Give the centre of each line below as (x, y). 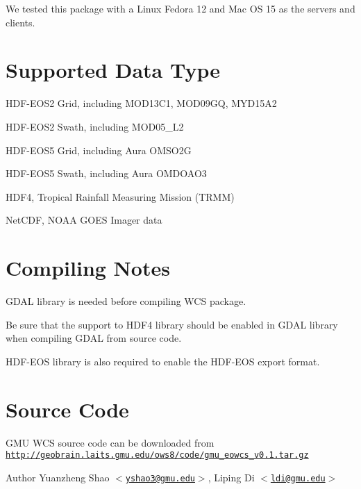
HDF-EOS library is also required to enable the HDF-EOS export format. (163, 361)
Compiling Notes (88, 268)
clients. (20, 22)
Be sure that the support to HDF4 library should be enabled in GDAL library (172, 324)
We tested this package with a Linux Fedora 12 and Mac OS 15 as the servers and (180, 8)
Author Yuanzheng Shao (58, 477)
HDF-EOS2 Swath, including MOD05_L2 (95, 126)
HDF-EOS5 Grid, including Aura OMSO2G (99, 150)
